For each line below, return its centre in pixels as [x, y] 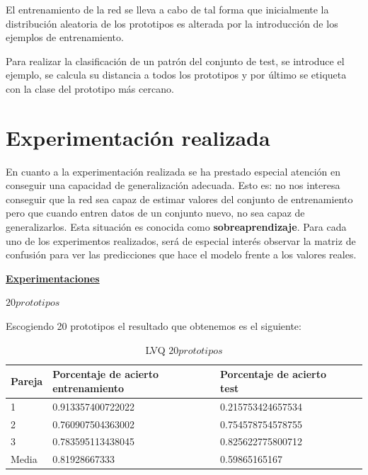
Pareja [27, 381]
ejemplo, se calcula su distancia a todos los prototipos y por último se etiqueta [176, 75]
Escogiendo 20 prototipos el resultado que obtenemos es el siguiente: [154, 326]
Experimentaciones [53, 278]
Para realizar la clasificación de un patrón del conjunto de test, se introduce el [175, 61]
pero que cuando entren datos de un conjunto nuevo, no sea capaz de [155, 213]
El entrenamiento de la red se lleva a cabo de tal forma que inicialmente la [167, 9]
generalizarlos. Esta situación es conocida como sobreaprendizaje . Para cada [176, 227]
